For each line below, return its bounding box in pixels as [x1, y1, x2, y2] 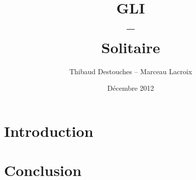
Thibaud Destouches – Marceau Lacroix [69, 66, 192, 76]
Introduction [4, 120, 93, 141]
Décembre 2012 [107, 83, 154, 93]
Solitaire [101, 37, 160, 57]
